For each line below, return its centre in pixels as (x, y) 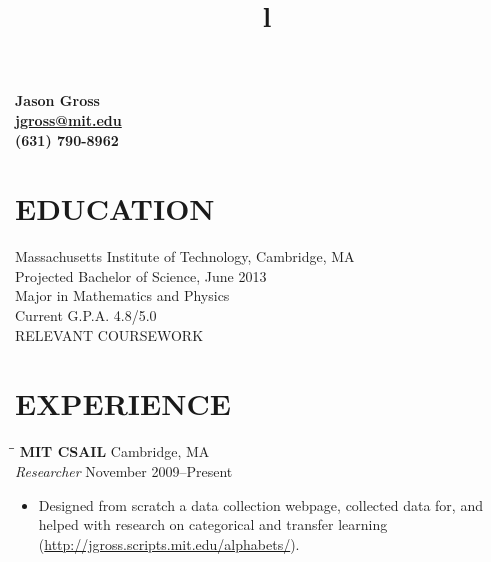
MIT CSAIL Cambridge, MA (114, 451)
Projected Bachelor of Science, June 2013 (141, 275)
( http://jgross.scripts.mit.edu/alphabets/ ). (169, 543)
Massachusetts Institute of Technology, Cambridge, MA (185, 256)
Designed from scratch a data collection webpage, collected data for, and (260, 504)
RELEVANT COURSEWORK (109, 334)
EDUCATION (115, 208)
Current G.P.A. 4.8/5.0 (86, 315)
